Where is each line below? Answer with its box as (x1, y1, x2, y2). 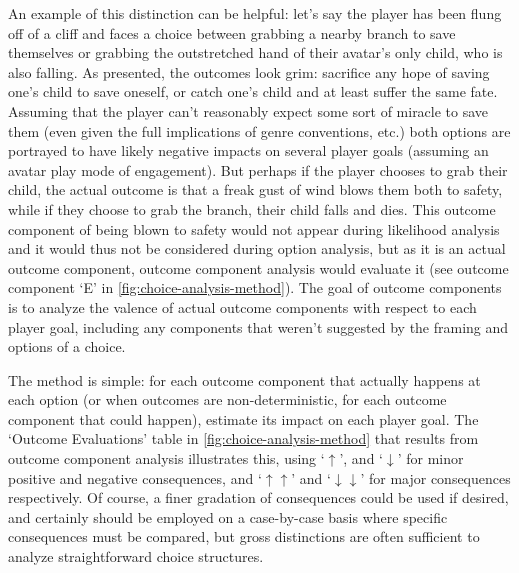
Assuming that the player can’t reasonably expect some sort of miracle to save (8, 100, 489, 121)
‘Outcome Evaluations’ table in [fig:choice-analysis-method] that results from (8, 428, 479, 449)
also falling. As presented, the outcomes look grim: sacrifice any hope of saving (8, 61, 490, 82)
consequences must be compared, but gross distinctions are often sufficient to (8, 526, 480, 547)
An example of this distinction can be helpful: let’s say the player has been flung (8, 3, 502, 23)
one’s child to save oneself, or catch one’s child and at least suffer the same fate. (8, 81, 498, 102)
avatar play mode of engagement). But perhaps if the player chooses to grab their (8, 159, 508, 180)
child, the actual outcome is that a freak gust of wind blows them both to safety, (8, 179, 503, 200)
